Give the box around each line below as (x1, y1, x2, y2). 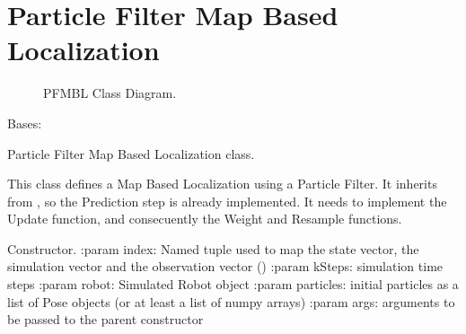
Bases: (7, 113, 42, 132)
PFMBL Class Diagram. (43, 83, 177, 102)
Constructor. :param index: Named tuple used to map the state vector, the (7, 239, 419, 258)
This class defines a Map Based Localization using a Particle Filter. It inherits (7, 174, 437, 193)
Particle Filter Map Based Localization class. (7, 144, 255, 163)
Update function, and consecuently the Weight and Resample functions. (7, 209, 402, 228)
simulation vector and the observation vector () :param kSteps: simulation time (7, 257, 444, 276)
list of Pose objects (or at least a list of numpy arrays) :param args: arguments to (7, 292, 455, 311)
